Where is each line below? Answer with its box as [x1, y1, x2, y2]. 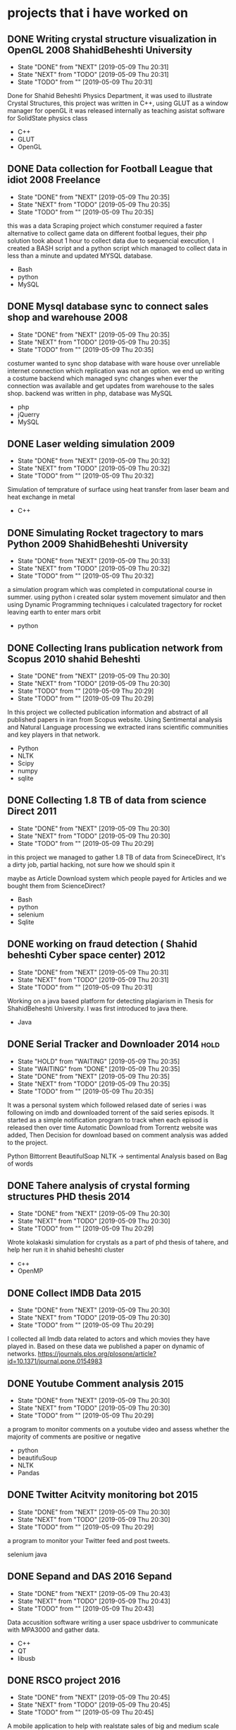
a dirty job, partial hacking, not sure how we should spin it [7, 860, 175, 869]
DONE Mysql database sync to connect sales [7, 301, 209, 313]
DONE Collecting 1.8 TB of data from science [7, 794, 206, 806]
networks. [7, 1350, 37, 1358]
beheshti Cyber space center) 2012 [7, 949, 166, 961]
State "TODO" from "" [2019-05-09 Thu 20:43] [17, 1604, 154, 1613]
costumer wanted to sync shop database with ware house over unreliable [7, 358, 221, 368]
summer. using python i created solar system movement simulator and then [7, 593, 226, 601]
